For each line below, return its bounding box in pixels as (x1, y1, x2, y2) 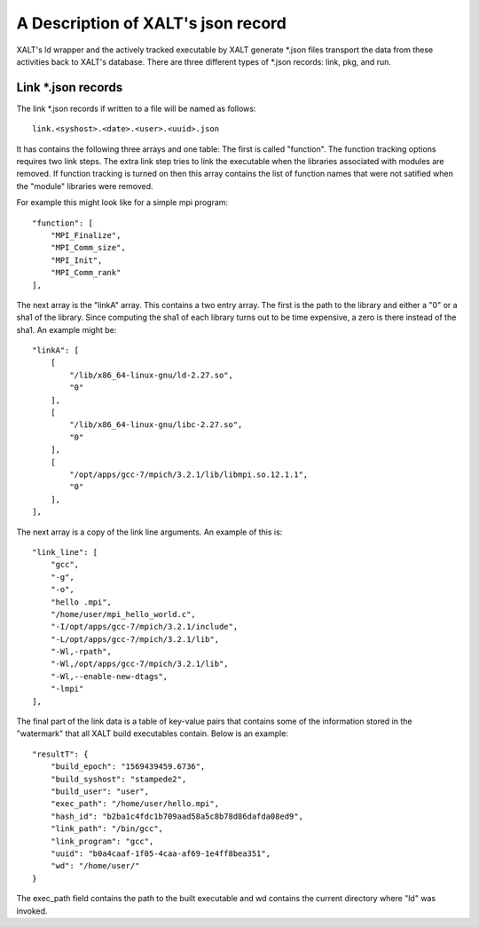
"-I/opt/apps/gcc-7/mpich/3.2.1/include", (50, 622, 239, 632)
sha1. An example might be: (16, 324, 117, 335)
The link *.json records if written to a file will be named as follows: (16, 103, 256, 114)
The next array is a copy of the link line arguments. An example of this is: (16, 527, 283, 537)
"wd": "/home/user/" (50, 861, 140, 871)
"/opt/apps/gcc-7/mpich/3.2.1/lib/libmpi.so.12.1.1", (69, 470, 309, 479)
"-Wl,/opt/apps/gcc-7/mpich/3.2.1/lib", (50, 659, 230, 669)
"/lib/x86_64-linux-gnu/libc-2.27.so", (69, 420, 243, 430)
